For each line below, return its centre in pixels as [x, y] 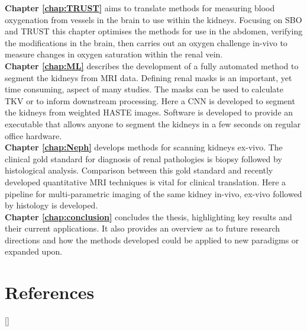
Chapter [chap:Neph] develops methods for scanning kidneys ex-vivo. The [144, 147]
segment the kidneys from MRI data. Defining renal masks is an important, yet [148, 77]
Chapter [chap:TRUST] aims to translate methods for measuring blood [140, 8]
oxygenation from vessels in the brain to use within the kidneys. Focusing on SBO [153, 19]
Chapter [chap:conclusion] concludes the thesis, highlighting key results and [148, 216]
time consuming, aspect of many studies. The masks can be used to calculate [144, 89]
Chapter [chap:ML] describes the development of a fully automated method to [152, 65]
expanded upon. [34, 251]
